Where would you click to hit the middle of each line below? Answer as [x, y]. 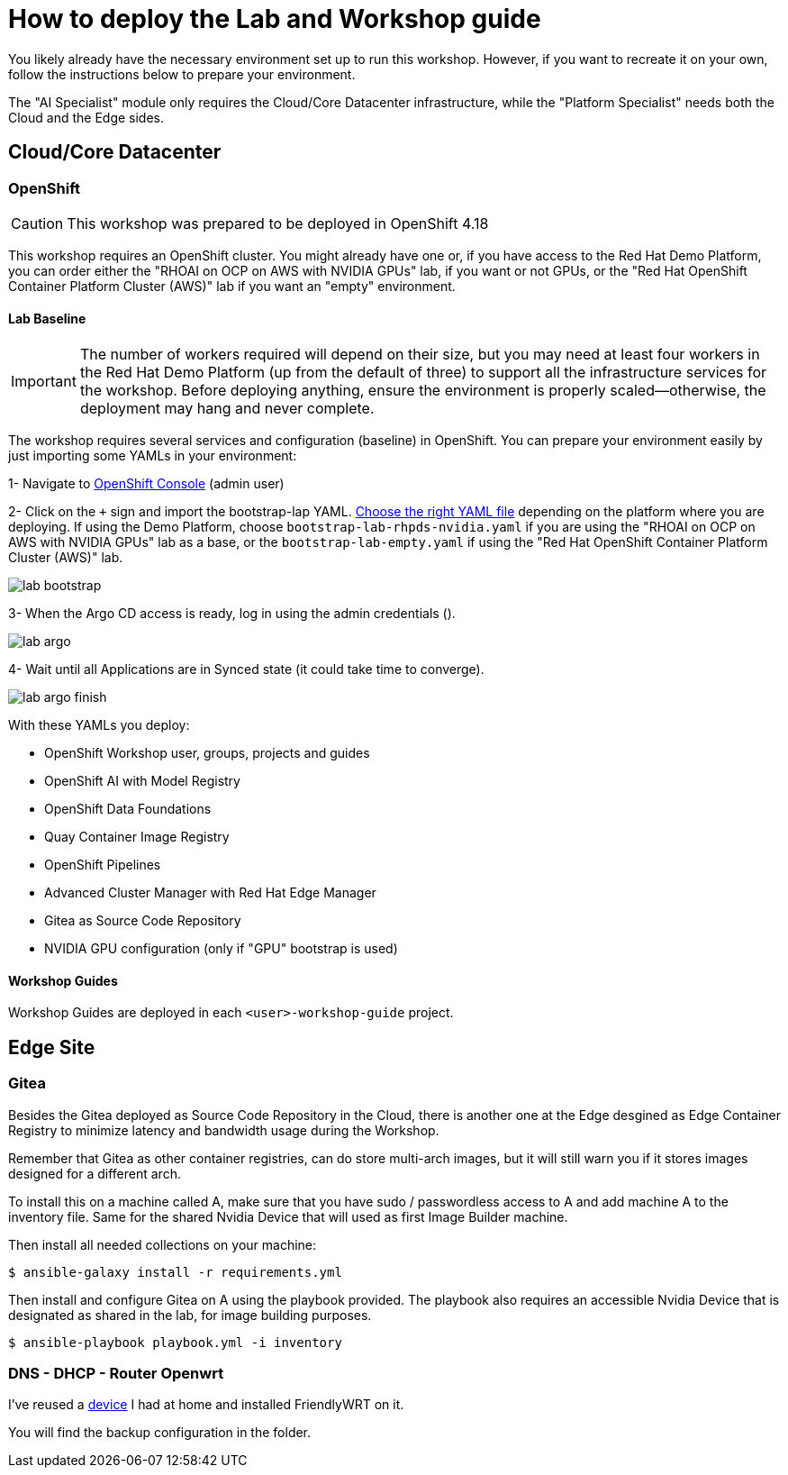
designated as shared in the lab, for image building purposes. [190, 1315]
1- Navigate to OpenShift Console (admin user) [146, 484]
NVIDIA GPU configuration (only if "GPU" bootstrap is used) [221, 949]
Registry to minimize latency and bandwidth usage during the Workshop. [224, 1130]
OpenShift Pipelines [103, 865]
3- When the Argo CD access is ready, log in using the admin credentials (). [232, 614]
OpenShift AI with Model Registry [142, 781]
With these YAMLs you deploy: [99, 725]
